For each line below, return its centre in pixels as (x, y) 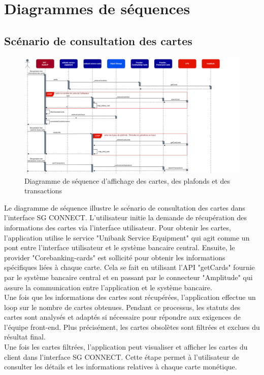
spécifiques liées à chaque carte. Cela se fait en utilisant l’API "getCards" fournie (129, 267)
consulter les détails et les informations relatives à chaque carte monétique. (121, 367)
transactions (43, 191)
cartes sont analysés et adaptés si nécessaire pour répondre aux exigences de (122, 317)
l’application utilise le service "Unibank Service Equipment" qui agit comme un (127, 237)
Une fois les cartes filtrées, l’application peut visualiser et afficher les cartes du (126, 347)
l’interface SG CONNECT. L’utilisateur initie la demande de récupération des (125, 217)
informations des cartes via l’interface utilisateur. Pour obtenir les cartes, (118, 227)
